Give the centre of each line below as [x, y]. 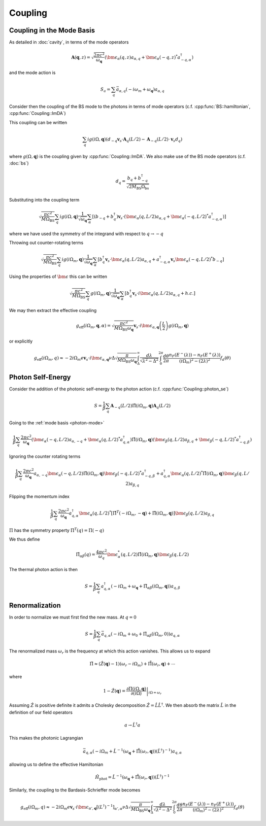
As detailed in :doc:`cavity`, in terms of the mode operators [69, 42]
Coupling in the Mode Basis [52, 30]
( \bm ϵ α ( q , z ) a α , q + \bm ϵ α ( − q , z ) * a [143, 57]
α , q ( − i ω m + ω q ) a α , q [142, 90]
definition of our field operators [41, 712]
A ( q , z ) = [81, 57]
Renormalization [35, 605]
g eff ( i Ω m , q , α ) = [93, 326]
